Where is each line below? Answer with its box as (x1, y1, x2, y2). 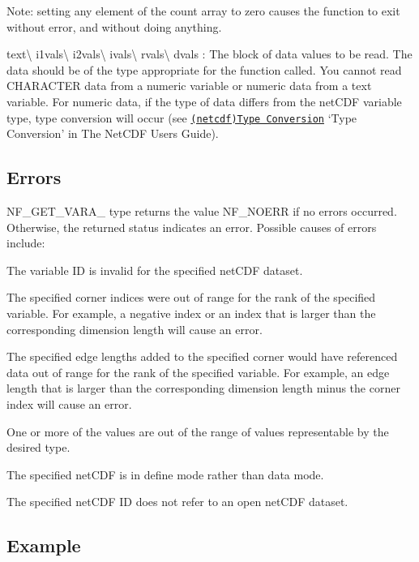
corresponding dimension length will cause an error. (6, 320, 263, 337)
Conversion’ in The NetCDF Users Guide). (6, 125, 219, 142)
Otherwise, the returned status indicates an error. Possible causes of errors (6, 218, 377, 235)
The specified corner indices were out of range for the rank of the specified (6, 289, 376, 306)
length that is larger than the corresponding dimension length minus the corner (6, 380, 400, 397)
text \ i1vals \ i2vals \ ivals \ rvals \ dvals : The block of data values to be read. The (6, 45, 413, 62)
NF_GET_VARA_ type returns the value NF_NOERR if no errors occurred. (6, 203, 397, 220)
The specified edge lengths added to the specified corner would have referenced (6, 348, 398, 365)
